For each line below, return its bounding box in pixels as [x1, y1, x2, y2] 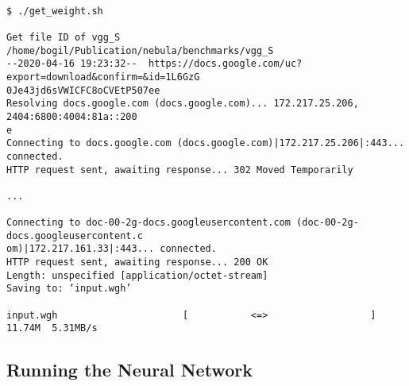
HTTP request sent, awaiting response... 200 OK [6, 257, 268, 268]
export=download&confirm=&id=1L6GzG [6, 71, 200, 83]
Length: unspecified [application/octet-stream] [6, 269, 268, 281]
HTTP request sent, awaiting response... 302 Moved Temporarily [6, 164, 353, 176]
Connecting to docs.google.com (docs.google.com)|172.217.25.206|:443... [6, 137, 405, 149]
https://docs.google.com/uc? [148, 58, 303, 70]
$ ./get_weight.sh [6, 5, 103, 17]
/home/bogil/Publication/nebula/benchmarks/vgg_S [6, 44, 274, 56]
